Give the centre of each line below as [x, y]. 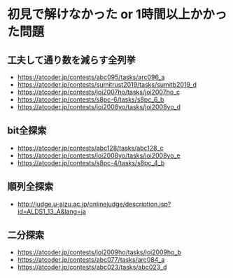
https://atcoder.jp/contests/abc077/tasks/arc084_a [91, 260]
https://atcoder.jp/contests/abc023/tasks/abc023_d [92, 267]
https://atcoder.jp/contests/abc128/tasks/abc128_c [90, 148]
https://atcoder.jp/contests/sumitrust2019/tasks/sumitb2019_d [107, 84]
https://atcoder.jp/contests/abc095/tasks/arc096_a [91, 77]
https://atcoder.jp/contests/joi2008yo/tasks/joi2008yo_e [99, 155]
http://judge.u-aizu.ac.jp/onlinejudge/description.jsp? [94, 204]
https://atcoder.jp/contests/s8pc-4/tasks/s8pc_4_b [91, 162]
